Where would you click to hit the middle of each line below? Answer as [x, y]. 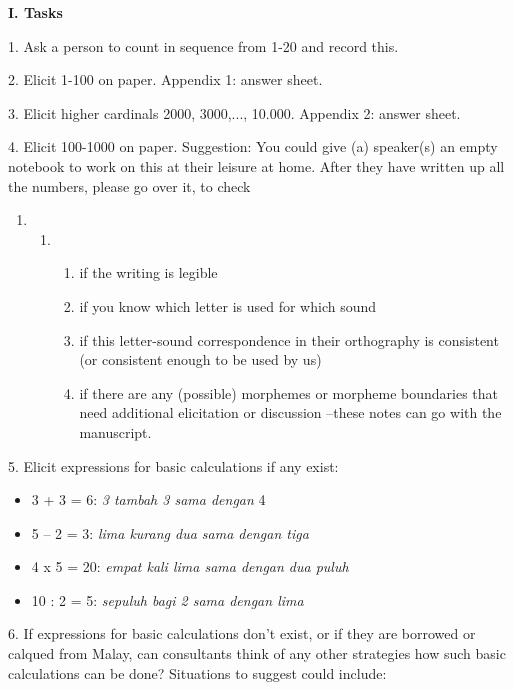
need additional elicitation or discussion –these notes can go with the [290, 412]
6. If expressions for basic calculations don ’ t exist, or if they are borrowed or [242, 633]
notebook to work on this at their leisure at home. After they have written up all [256, 165]
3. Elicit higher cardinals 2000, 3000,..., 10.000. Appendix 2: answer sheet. [234, 112]
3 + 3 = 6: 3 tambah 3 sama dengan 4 [148, 499]
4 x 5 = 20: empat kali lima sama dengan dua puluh [190, 566]
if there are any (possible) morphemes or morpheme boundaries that [288, 392]
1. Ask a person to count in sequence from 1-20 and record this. [203, 45]
